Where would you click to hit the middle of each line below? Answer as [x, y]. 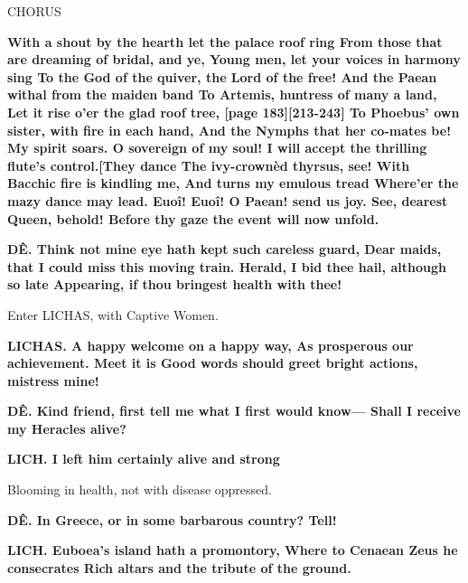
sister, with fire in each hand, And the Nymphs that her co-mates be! [229, 130]
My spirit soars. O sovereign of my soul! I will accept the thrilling [217, 148]
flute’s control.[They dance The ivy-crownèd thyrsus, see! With [209, 165]
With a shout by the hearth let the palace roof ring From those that [225, 41]
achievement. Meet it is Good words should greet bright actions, [213, 363]
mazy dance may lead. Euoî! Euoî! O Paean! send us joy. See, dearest [228, 200]
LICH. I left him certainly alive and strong [144, 459]
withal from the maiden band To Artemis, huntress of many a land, [222, 94]
